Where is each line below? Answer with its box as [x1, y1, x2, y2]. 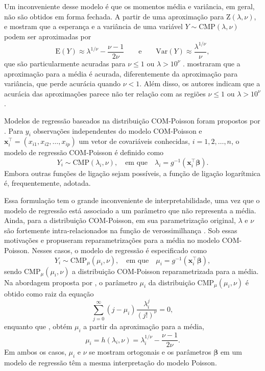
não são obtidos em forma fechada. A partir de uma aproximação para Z [4, 11, 231, 21]
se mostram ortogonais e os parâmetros [89, 347, 211, 357]
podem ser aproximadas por [4, 31, 91, 41]
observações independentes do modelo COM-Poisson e [33, 125, 202, 136]
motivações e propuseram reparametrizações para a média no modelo [4, 235, 220, 245]
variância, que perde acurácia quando [4, 78, 121, 89]
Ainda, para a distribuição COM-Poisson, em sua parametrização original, [4, 215, 236, 226]
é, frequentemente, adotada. [4, 178, 91, 188]
